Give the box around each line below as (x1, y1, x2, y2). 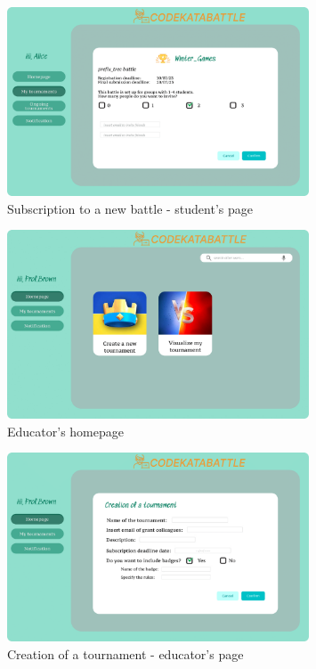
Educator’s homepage (7, 421, 124, 440)
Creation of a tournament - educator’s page (7, 644, 244, 663)
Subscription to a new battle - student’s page (7, 199, 253, 217)
